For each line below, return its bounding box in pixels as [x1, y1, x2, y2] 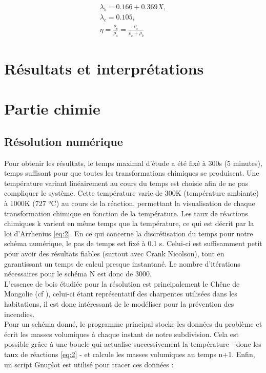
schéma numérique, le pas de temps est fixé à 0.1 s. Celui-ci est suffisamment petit [4, 238, 262, 249]
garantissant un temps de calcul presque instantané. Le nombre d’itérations [4, 258, 240, 269]
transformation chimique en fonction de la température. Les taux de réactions [4, 208, 248, 218]
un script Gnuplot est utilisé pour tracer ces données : [4, 359, 174, 369]
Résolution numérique [4, 133, 123, 149]
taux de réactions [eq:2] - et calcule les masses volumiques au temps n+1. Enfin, [4, 348, 255, 359]
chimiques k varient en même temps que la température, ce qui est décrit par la [4, 218, 254, 229]
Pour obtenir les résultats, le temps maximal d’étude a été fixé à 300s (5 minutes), [4, 157, 262, 168]
